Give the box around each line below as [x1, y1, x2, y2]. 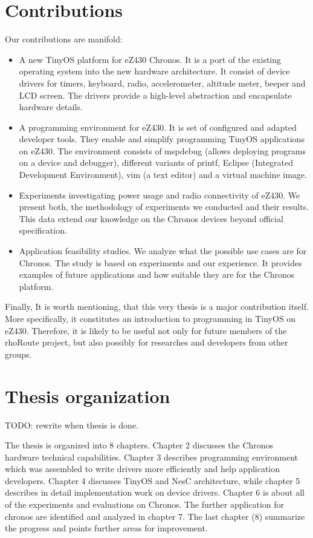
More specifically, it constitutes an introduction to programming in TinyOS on [5, 312, 296, 324]
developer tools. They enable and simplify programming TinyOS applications [19, 133, 305, 145]
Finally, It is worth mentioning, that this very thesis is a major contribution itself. [5, 300, 309, 313]
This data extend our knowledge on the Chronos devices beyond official [19, 212, 283, 225]
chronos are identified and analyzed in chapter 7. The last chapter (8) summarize [5, 510, 305, 522]
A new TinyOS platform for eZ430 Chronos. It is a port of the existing [19, 53, 282, 65]
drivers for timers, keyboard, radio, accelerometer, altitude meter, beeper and [19, 76, 306, 89]
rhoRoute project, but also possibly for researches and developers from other [5, 336, 288, 349]
